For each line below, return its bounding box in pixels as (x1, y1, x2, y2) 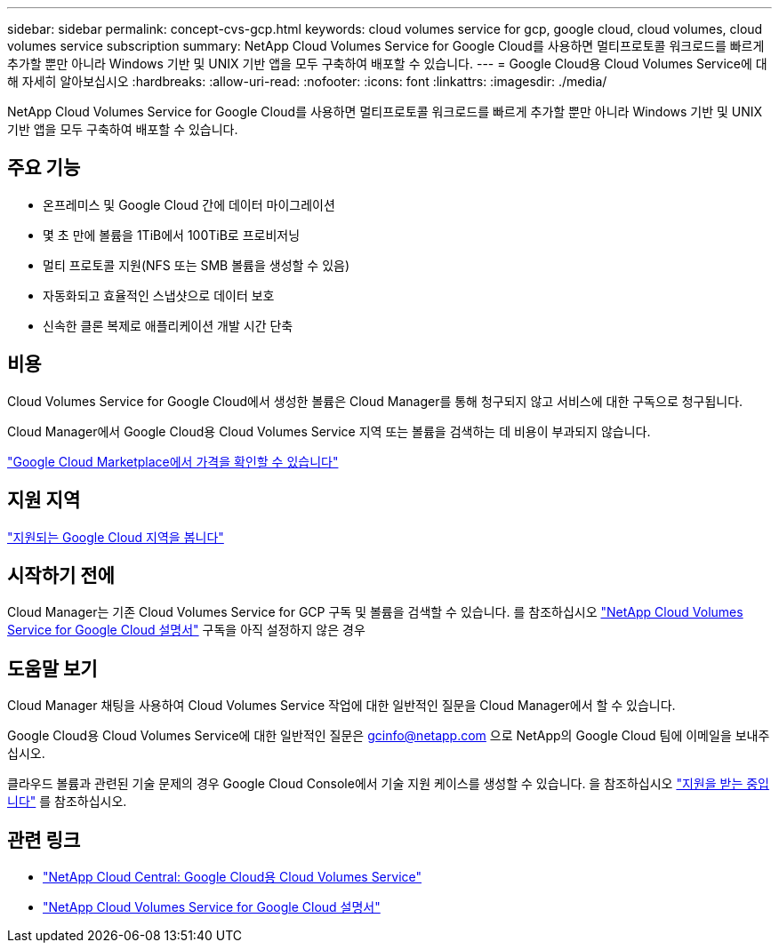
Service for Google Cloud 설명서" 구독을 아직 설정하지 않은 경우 (7, 622, 365, 638)
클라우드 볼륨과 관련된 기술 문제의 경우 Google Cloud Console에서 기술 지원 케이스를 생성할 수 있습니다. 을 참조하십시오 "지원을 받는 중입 (7, 776, 769, 792)
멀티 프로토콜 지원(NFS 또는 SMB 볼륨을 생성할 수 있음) (43, 257, 350, 273)
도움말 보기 (7, 657, 98, 680)
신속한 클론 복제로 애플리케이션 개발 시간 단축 (43, 317, 293, 333)
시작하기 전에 (7, 563, 115, 587)
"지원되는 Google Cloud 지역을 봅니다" (7, 529, 224, 545)
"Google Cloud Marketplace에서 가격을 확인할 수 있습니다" (7, 453, 339, 469)
